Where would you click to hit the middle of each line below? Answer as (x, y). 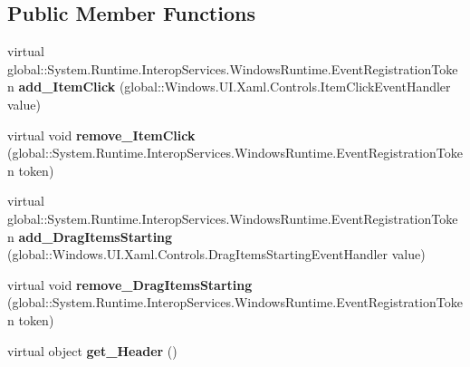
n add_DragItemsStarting (90, 236)
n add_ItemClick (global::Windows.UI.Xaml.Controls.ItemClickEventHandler (229, 87)
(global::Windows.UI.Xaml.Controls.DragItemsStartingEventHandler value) (216, 254)
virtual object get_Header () (92, 350)
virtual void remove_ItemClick (101, 135)
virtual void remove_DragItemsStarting (130, 284)
